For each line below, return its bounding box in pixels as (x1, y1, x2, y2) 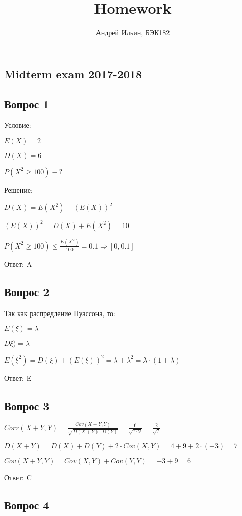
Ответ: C (4, 472, 32, 482)
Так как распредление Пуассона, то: (4, 307, 115, 318)
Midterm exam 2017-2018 (4, 65, 142, 81)
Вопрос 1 (4, 96, 50, 111)
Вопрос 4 (4, 497, 50, 512)
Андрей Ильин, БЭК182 (95, 27, 170, 38)
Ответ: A (4, 258, 32, 269)
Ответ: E (4, 372, 32, 383)
